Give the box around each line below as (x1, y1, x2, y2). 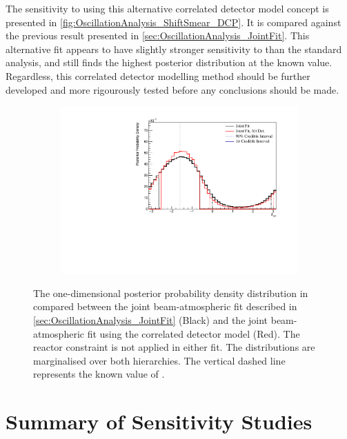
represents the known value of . (33, 367, 165, 381)
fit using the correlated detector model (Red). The (87, 326, 300, 340)
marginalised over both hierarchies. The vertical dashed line (33, 353, 286, 367)
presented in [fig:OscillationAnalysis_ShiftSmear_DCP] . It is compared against (6, 14, 341, 29)
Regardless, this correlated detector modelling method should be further (6, 68, 310, 83)
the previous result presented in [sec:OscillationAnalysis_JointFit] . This (6, 28, 310, 43)
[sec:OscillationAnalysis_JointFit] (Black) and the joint (33, 313, 268, 327)
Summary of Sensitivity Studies (6, 407, 313, 436)
